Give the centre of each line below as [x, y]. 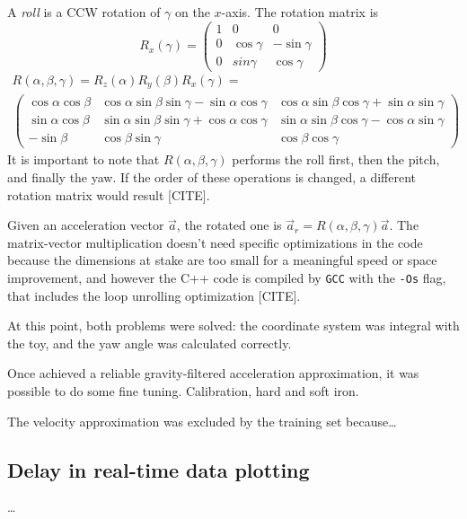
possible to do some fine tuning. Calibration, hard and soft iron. [183, 391]
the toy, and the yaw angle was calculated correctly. [150, 343]
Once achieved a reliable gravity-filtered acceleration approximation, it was [213, 373]
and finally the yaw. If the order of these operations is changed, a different [211, 177]
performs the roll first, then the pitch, [336, 159]
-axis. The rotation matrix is [300, 12]
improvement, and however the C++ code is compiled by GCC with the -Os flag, [227, 277]
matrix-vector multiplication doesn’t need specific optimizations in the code [215, 242]
